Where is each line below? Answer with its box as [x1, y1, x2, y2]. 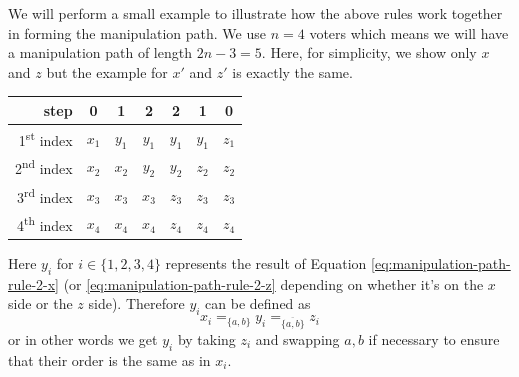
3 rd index [16, 183, 73, 207]
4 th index [16, 212, 73, 235]
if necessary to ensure [368, 328, 500, 349]
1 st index [18, 126, 73, 150]
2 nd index [15, 155, 73, 178]
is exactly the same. [232, 61, 353, 82]
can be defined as [205, 293, 311, 314]
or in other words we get [8, 328, 158, 349]
